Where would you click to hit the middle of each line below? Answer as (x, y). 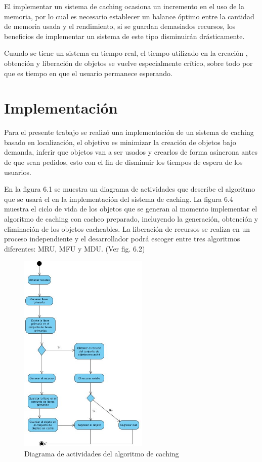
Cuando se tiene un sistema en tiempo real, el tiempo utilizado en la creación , (126, 53)
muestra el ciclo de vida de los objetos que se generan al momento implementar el (131, 209)
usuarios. (18, 172)
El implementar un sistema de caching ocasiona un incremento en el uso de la (124, 6)
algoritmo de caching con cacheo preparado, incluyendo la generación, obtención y (131, 219)
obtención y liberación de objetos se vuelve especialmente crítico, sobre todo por (128, 63)
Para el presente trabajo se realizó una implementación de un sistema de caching (129, 132)
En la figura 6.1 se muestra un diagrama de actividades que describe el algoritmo (130, 189)
